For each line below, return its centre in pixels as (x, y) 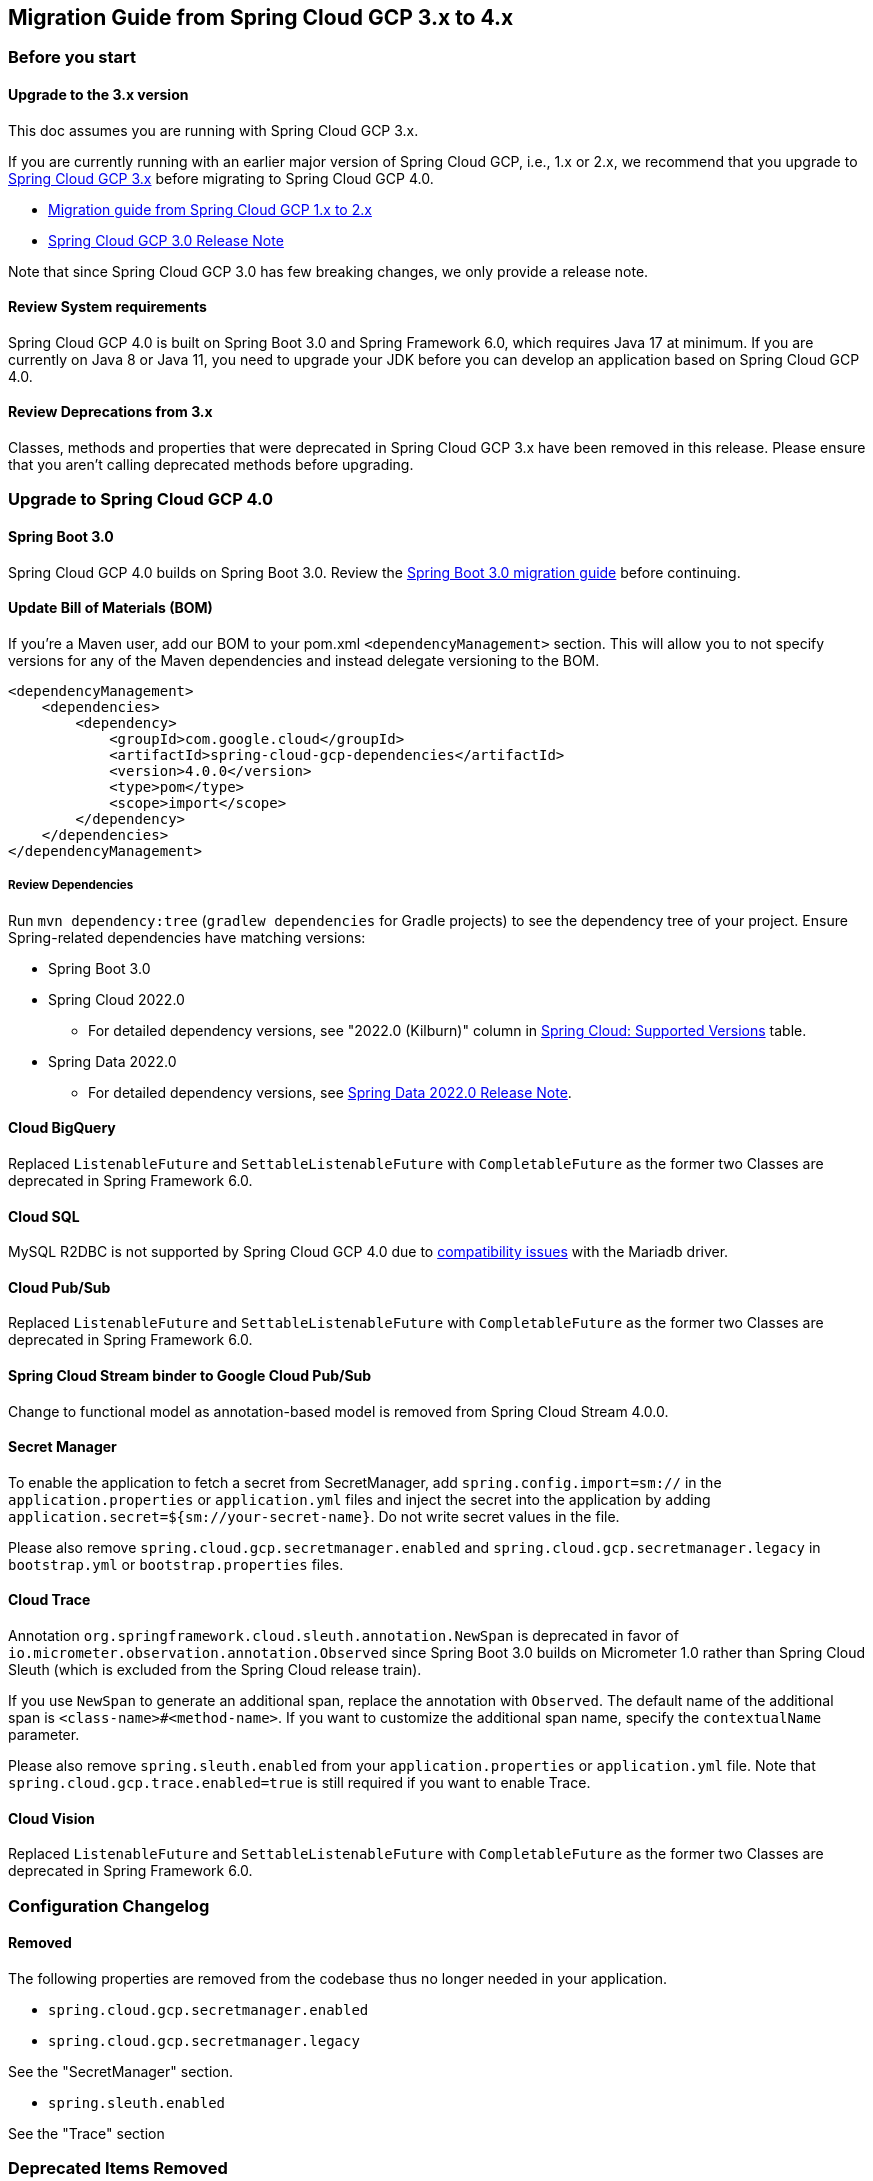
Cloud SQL (44, 1216)
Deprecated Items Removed (118, 2168)
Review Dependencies (71, 885)
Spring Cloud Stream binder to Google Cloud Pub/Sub (190, 1375)
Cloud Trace (49, 1600)
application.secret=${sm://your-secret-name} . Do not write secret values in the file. (314, 1516)
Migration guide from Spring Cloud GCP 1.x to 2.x (210, 209)
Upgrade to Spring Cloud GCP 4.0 (141, 499)
